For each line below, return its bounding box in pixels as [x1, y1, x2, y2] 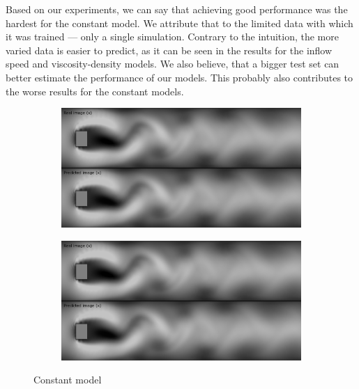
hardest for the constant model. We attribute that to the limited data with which [6, 15, 353, 30]
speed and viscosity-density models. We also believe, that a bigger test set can [6, 56, 339, 71]
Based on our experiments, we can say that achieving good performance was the [6, 2, 348, 16]
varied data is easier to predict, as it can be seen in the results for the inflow [6, 42, 333, 57]
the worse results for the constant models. [6, 84, 184, 98]
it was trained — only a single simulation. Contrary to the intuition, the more [6, 29, 339, 44]
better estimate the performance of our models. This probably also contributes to [6, 70, 353, 84]
